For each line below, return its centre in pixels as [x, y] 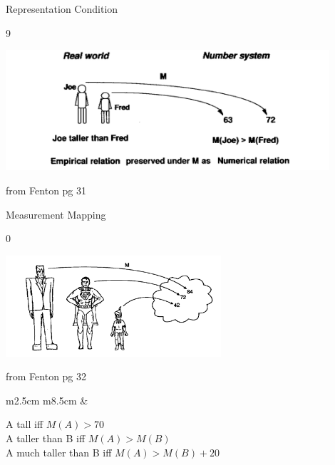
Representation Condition [62, 9]
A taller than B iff [46, 438]
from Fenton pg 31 [46, 190]
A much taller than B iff [59, 452]
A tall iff [25, 424]
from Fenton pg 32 [46, 376]
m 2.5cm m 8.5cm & [47, 400]
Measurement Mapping [56, 214]
